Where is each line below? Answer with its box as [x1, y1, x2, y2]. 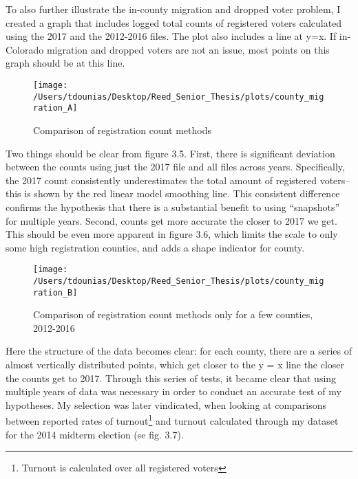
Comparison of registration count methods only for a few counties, [33, 307, 313, 322]
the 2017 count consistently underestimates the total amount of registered [6, 172, 317, 187]
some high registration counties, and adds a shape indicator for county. [6, 240, 305, 254]
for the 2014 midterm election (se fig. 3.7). [6, 427, 184, 441]
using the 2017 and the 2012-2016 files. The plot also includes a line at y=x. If [6, 29, 337, 43]
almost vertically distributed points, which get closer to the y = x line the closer [6, 357, 345, 372]
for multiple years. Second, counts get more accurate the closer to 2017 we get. [6, 213, 337, 227]
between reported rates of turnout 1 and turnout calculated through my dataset [6, 412, 339, 428]
